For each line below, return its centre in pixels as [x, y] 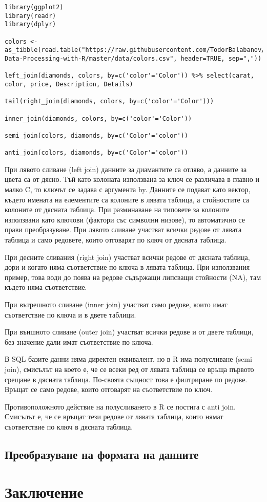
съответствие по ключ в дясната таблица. [69, 426]
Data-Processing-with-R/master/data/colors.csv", [91, 58]
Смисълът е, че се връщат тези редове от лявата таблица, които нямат [114, 416]
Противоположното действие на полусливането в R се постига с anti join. [120, 406]
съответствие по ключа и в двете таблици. [70, 314]
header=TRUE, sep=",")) [221, 58]
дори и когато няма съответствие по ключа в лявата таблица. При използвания [127, 267]
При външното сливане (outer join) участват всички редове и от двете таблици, [129, 332]
